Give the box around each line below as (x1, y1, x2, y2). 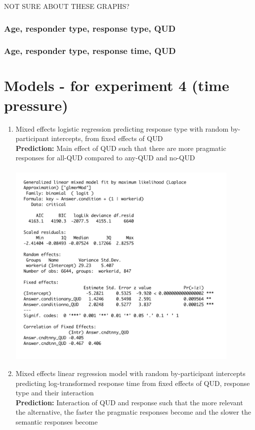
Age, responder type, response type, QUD (4, 22, 176, 34)
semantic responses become (15, 417, 98, 427)
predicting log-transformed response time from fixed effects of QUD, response (15, 378, 250, 388)
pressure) (4, 95, 68, 115)
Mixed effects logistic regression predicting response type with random (15, 123, 229, 134)
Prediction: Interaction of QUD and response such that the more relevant (15, 397, 243, 407)
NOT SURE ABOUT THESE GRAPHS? (4, 1, 129, 11)
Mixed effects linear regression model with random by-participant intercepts (15, 368, 246, 379)
